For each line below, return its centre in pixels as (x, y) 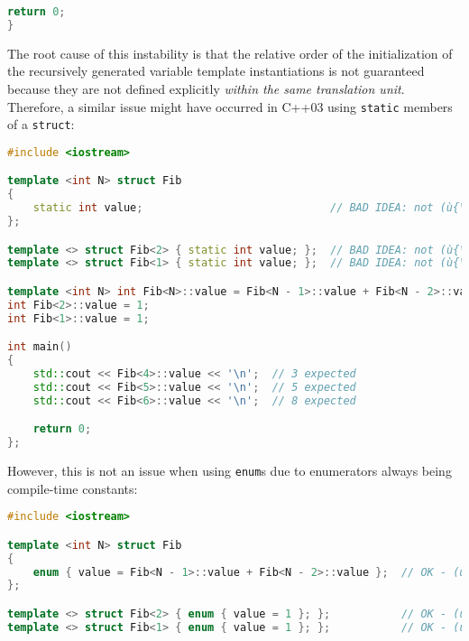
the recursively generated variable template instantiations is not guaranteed (216, 71)
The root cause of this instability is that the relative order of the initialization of (230, 53)
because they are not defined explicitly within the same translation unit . (206, 88)
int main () (40, 347)
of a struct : (41, 124)
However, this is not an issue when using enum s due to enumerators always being (230, 470)
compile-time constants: (73, 488)
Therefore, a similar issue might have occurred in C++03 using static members (230, 106)
